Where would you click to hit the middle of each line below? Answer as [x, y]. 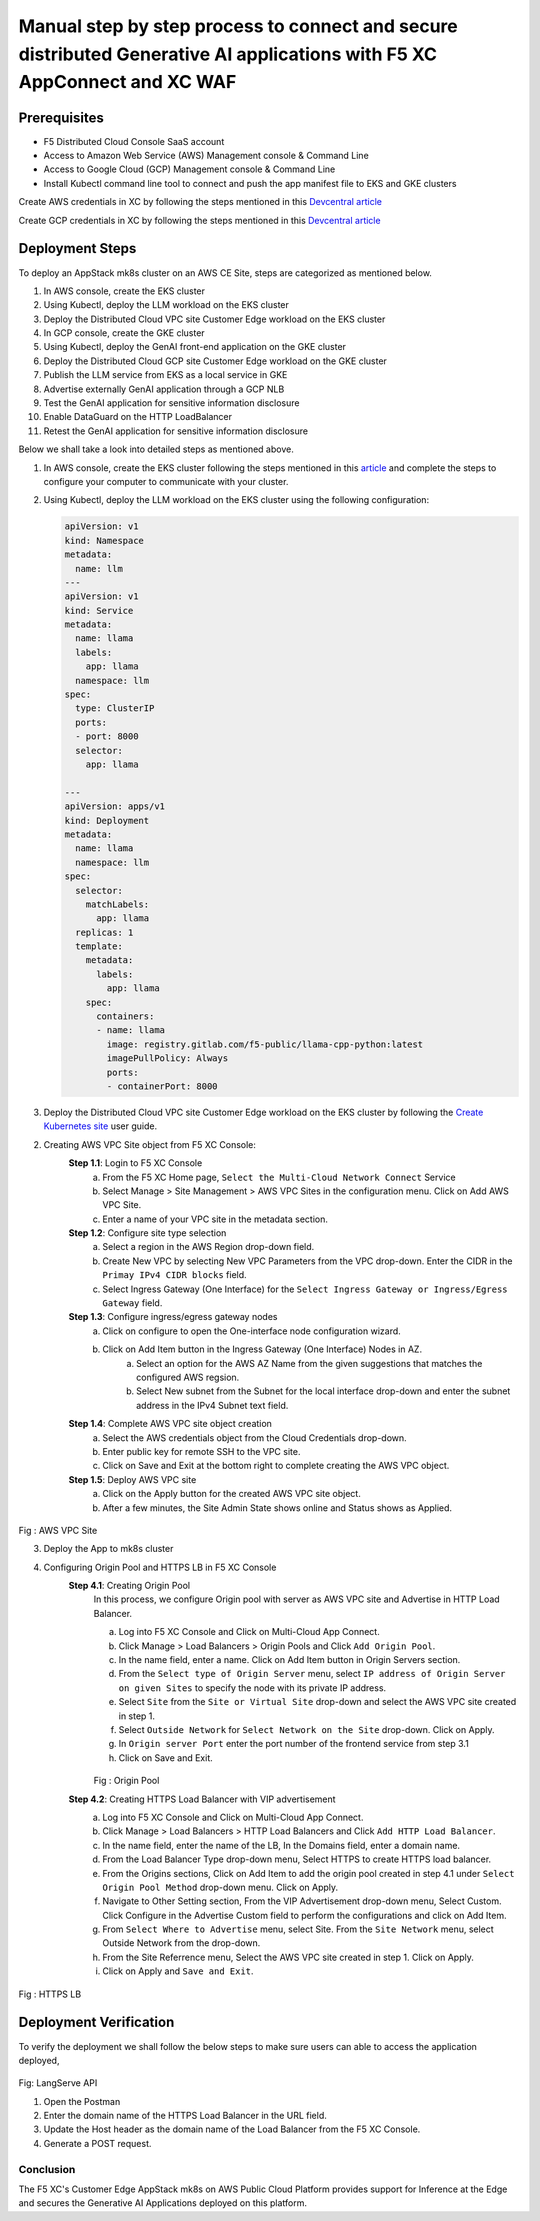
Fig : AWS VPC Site [58, 1530]
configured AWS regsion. [188, 1377]
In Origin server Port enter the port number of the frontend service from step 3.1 [293, 1744]
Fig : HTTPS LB [50, 1994]
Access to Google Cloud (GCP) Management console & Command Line [189, 169]
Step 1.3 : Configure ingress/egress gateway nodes [173, 1317]
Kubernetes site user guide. [100, 1126]
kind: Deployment [107, 820]
